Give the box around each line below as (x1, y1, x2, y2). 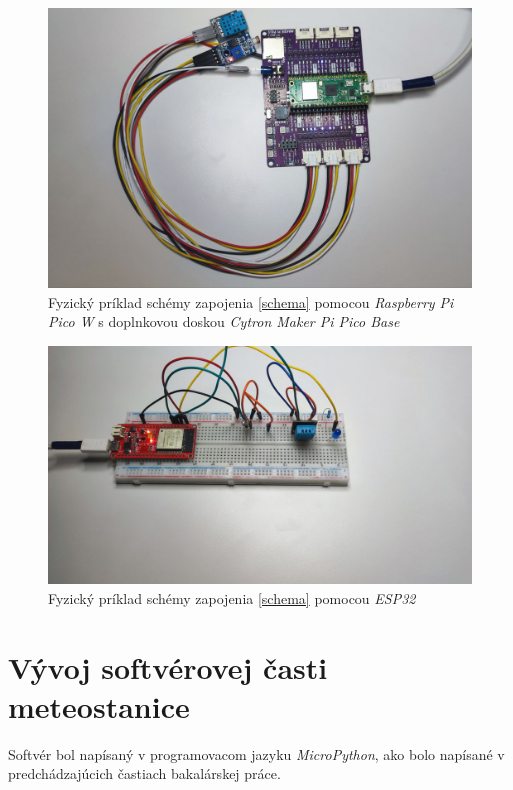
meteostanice (8, 685, 190, 726)
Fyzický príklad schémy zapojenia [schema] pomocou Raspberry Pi (48, 291, 454, 312)
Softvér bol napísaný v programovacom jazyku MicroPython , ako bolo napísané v (8, 743, 505, 764)
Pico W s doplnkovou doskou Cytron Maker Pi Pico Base (48, 311, 400, 332)
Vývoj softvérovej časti (8, 646, 328, 687)
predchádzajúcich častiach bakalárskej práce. (8, 763, 281, 784)
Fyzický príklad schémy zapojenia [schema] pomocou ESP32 (48, 587, 416, 608)
